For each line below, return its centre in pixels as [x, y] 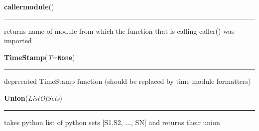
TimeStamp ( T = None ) [40, 57]
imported [18, 40]
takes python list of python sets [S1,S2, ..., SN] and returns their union [112, 122]
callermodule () [29, 6]
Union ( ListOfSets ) [33, 98]
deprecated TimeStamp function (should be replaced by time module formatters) [128, 81]
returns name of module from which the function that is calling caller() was [119, 31]
